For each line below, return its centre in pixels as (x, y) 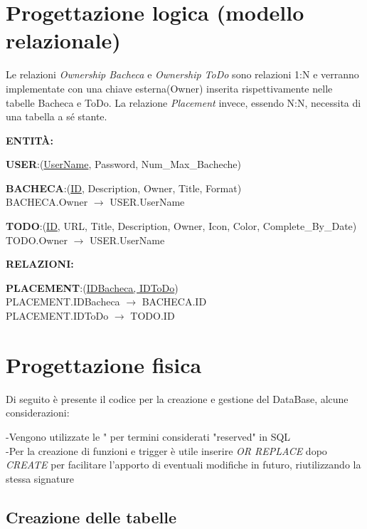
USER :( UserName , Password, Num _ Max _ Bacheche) (123, 164)
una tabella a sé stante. (57, 116)
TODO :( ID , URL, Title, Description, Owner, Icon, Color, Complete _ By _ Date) (181, 226)
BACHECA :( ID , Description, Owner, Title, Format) (124, 188)
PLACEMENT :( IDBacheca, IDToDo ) (92, 287)
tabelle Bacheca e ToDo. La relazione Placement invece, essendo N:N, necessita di (183, 102)
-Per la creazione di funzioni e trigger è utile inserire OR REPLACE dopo (166, 450)
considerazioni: (38, 413)
